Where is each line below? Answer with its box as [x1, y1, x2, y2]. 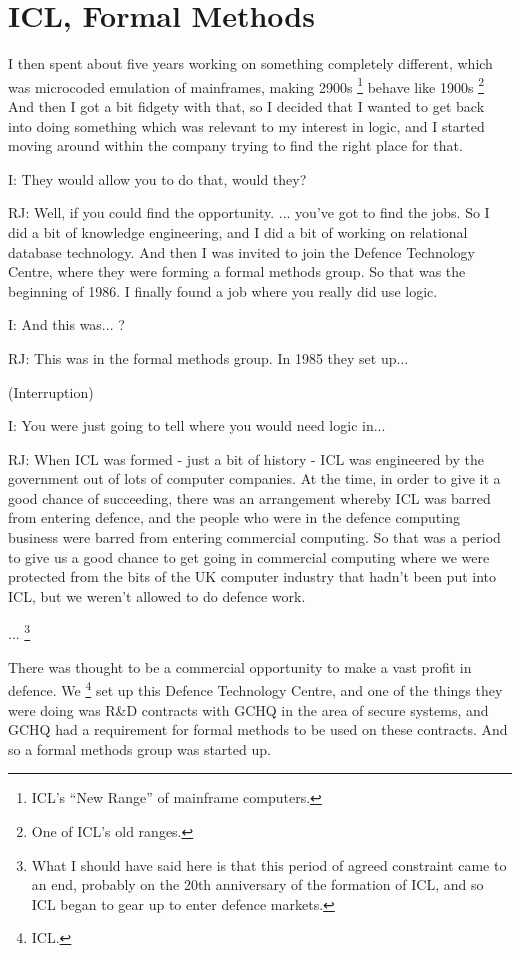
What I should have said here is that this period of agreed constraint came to [31, 854, 507, 875]
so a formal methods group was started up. [8, 738, 271, 759]
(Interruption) [8, 381, 94, 402]
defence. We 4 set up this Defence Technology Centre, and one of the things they [8, 677, 503, 700]
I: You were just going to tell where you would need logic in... [8, 415, 386, 436]
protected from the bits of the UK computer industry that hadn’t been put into [8, 566, 497, 587]
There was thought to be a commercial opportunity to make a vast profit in [8, 656, 472, 677]
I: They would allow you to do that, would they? [8, 168, 307, 189]
